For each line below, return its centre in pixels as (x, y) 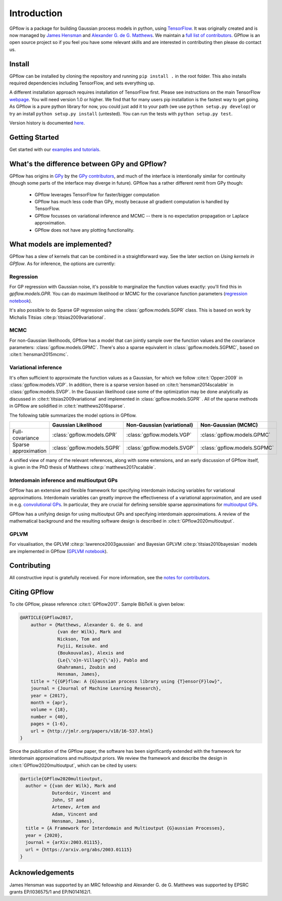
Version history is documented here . (47, 123)
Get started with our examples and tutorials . (55, 149)
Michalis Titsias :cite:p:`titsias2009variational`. (58, 317)
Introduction (36, 13)
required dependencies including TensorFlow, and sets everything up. (82, 83)
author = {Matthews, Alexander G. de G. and (87, 625)
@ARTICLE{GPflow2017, (47, 618)
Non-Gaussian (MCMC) (229, 425)
